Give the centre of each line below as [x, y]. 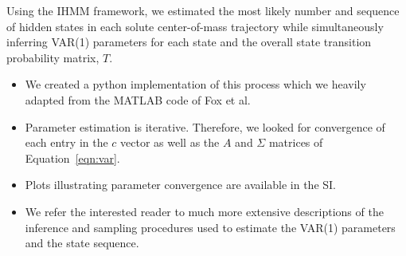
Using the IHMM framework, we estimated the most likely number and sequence [203, 10]
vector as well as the [170, 142]
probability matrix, [53, 57]
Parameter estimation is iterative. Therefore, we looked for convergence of [205, 126]
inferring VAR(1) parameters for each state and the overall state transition [189, 42]
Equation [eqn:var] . [72, 158]
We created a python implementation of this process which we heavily [195, 84]
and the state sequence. [82, 243]
